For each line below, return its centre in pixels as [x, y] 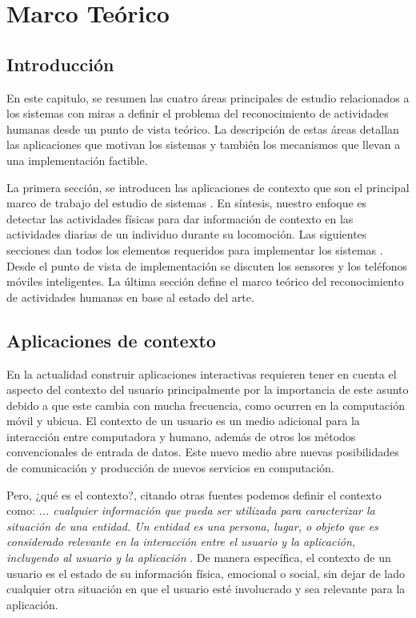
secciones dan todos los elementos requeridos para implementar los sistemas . [195, 249]
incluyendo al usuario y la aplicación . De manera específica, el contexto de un [199, 558]
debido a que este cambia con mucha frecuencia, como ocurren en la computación [206, 405]
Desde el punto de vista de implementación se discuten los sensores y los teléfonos [207, 265]
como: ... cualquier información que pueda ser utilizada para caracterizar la [191, 510]
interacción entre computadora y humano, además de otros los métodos [181, 436]
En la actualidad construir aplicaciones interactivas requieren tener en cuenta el [202, 373]
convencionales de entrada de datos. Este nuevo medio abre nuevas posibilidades [203, 452]
